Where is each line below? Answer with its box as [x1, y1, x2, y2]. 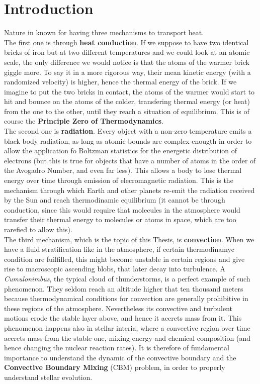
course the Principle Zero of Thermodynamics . [4, 116, 163, 126]
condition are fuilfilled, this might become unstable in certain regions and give [4, 253, 245, 264]
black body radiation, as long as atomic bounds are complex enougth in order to [4, 135, 252, 146]
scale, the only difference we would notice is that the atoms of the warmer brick [4, 56, 249, 67]
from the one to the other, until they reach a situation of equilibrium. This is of [4, 106, 249, 116]
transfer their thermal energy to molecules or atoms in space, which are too [4, 214, 236, 225]
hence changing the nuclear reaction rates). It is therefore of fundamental [4, 342, 229, 353]
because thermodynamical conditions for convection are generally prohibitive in [4, 293, 248, 304]
